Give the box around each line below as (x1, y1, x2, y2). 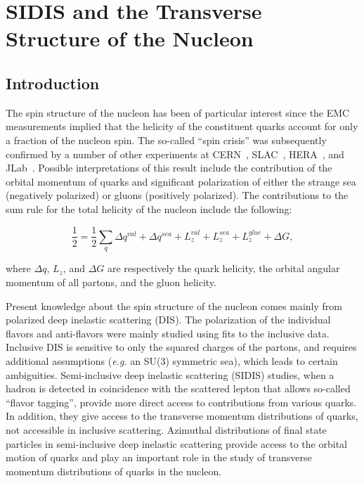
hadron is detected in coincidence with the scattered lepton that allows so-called (6, 381, 351, 396)
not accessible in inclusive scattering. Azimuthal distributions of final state (6, 422, 327, 437)
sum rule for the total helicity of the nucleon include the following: (6, 201, 292, 216)
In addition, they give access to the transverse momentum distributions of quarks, (6, 408, 358, 423)
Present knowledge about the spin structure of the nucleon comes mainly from (6, 298, 342, 313)
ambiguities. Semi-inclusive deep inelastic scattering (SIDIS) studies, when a (6, 367, 334, 382)
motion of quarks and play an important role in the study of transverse (6, 450, 312, 465)
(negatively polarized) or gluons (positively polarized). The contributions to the (6, 188, 349, 202)
